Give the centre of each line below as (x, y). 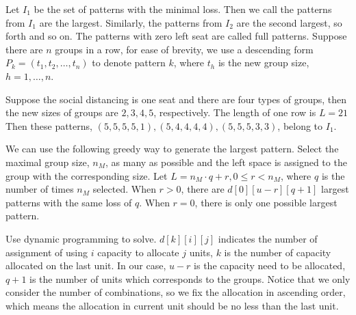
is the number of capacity (278, 252)
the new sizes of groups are (62, 112)
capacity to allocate (138, 252)
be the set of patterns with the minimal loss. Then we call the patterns (183, 9)
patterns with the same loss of (69, 202)
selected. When (124, 189)
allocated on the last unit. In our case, (86, 265)
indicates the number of (268, 238)
